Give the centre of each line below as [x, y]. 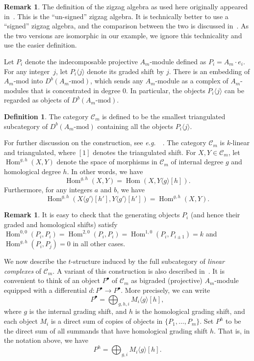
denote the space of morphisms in [107, 162]
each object [21, 321]
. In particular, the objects [166, 90]
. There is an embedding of [209, 71]
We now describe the [35, 261]
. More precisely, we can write [165, 290]
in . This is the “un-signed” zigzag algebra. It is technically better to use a [116, 16]
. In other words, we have [105, 171]
